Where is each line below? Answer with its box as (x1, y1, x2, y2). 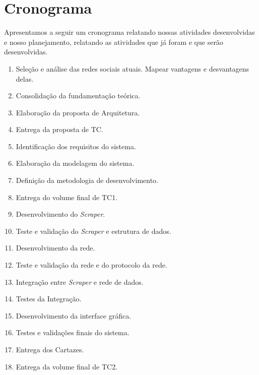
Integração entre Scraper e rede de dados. (16, 276, 144, 287)
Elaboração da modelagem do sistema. (16, 158, 135, 168)
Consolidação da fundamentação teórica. (16, 90, 141, 101)
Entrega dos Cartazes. (16, 344, 84, 354)
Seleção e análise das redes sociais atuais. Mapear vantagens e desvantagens (16, 63, 249, 74)
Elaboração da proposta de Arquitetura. (16, 107, 140, 117)
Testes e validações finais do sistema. (16, 327, 129, 338)
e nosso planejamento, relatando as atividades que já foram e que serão (4, 36, 223, 47)
